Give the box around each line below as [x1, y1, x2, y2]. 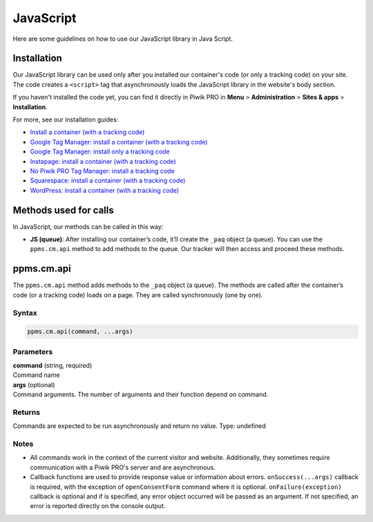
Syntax [12, 308, 37, 317]
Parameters [12, 346, 53, 356]
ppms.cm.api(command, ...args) [27, 328, 134, 335]
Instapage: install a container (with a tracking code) [30, 157, 176, 165]
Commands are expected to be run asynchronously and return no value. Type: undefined [12, 422, 266, 430]
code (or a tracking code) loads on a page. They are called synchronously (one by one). [12, 290, 263, 299]
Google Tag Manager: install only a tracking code [30, 147, 171, 156]
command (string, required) [12, 362, 93, 370]
